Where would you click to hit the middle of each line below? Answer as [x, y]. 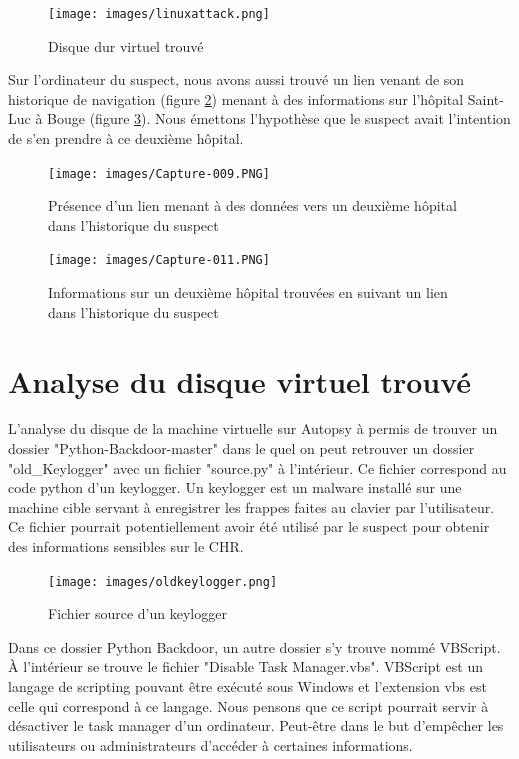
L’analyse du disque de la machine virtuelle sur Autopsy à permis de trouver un [253, 428]
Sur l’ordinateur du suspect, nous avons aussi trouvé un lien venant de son [236, 79]
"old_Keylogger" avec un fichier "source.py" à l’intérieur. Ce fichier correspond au [257, 467]
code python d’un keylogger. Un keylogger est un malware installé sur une [235, 487]
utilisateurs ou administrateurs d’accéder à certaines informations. [210, 744]
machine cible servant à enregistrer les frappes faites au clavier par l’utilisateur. [251, 506]
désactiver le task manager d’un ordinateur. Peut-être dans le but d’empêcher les [256, 725]
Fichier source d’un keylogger [137, 613]
